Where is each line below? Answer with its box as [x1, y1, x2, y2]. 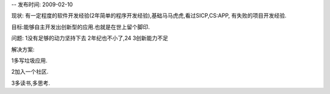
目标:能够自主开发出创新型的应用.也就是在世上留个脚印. [11, 23, 150, 31]
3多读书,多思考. [11, 79, 50, 87]
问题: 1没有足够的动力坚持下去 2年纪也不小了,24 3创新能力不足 [11, 34, 169, 42]
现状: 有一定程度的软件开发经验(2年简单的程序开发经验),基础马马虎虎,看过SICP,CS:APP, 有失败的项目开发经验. [11, 12, 287, 20]
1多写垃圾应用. [11, 57, 48, 64]
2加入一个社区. [11, 68, 49, 76]
